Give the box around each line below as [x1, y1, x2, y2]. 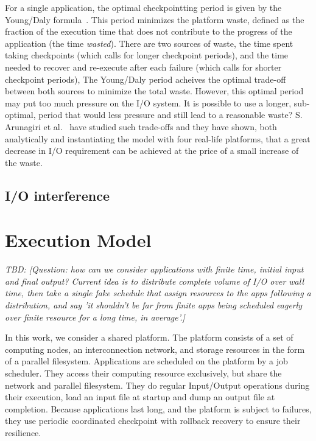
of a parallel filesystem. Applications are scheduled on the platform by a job [5, 355, 288, 367]
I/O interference [5, 186, 110, 204]
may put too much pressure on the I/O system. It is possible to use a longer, [5, 96, 292, 109]
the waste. [5, 156, 43, 168]
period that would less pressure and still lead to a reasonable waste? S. [38, 108, 303, 121]
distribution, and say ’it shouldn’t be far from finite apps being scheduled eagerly [5, 299, 303, 311]
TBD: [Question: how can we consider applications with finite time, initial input [5, 263, 304, 276]
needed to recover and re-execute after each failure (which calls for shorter [5, 60, 282, 73]
